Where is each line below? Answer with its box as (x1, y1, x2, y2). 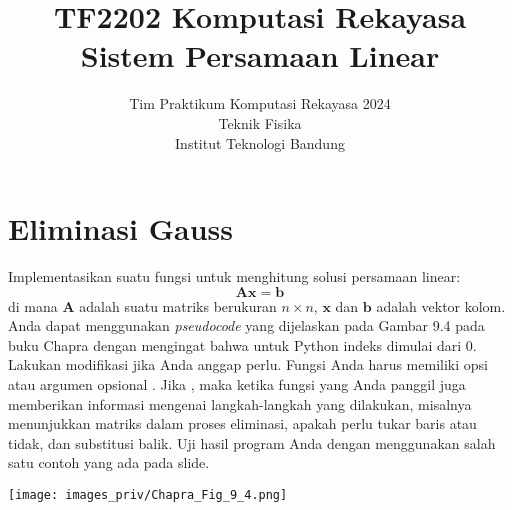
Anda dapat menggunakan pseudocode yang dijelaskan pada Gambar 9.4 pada (8, 315, 485, 336)
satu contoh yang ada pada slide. (8, 452, 210, 473)
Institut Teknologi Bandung (175, 132, 345, 153)
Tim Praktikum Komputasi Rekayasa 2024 (129, 93, 391, 114)
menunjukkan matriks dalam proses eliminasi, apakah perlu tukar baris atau (8, 413, 477, 434)
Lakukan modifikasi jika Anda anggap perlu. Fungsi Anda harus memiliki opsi (8, 354, 488, 375)
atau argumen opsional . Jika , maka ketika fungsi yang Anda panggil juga (8, 374, 466, 394)
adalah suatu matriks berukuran (79, 295, 277, 316)
